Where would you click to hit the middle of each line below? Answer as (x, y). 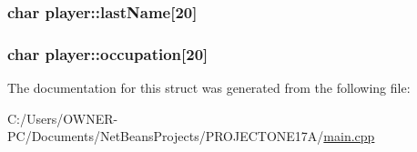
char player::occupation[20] (108, 53)
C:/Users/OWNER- (63, 118)
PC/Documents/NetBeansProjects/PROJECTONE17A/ (166, 136)
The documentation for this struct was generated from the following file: (209, 88)
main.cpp (349, 136)
